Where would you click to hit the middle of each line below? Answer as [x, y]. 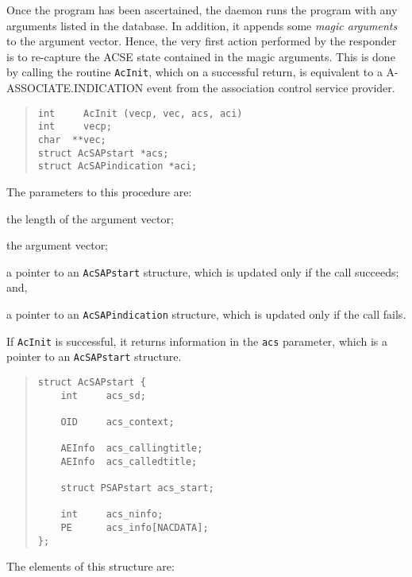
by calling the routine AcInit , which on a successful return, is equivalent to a [194, 72]
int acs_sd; [103, 395]
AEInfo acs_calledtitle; [129, 461]
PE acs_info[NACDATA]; [135, 528]
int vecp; [75, 127]
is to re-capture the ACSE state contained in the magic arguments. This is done [201, 56]
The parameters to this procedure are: [99, 191]
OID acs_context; [117, 422]
